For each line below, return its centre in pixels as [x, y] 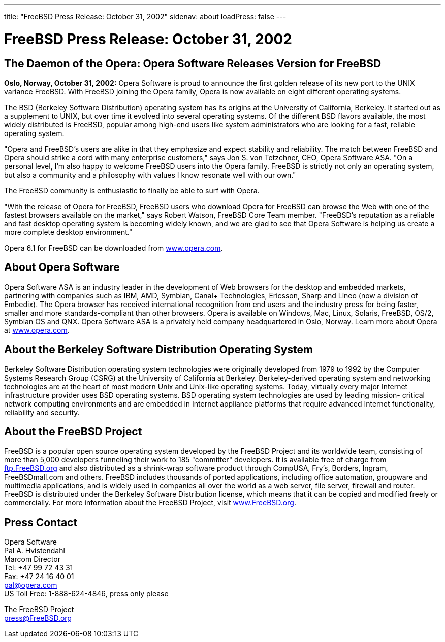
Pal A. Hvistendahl [35, 551]
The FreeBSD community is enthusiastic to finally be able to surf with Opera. [132, 190]
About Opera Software [62, 267]
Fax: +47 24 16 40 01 [39, 577]
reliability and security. [42, 412]
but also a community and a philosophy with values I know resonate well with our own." [150, 175]
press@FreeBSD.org [38, 618]
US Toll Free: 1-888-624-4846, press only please [86, 594]
